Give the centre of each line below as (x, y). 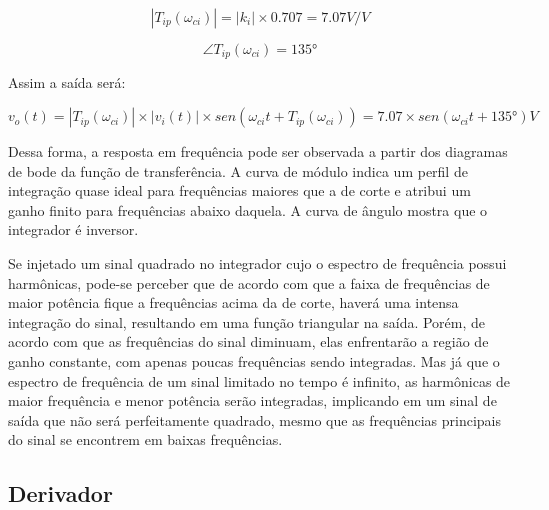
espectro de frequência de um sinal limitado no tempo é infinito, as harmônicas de (259, 380)
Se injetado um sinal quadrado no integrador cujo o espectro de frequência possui (257, 263)
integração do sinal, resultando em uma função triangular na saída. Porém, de (247, 321)
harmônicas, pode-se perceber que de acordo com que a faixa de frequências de (249, 282)
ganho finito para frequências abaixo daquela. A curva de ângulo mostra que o (248, 209)
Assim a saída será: (67, 82)
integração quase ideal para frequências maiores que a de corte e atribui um (239, 190)
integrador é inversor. (73, 229)
